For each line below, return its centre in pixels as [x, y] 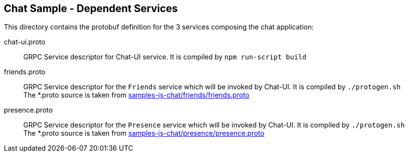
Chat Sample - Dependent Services [91, 8]
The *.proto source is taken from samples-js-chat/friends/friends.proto [136, 95]
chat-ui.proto [25, 42]
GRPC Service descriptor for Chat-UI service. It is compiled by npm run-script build [165, 57]
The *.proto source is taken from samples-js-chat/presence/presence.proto [144, 133]
